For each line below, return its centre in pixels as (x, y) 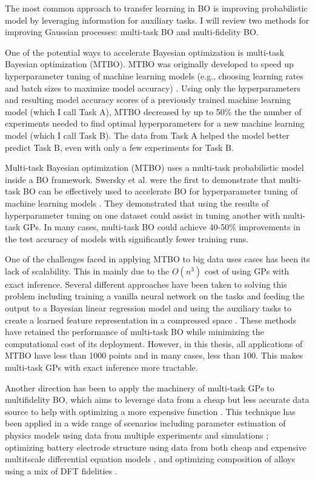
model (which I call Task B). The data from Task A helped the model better (147, 135)
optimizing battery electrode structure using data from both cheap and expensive (156, 447)
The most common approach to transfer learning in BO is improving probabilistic (156, 8)
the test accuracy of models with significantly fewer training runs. (127, 238)
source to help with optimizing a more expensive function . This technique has (150, 411)
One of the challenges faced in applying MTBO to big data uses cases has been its (157, 259)
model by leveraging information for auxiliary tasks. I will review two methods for (157, 20)
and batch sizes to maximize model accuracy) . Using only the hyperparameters (153, 88)
